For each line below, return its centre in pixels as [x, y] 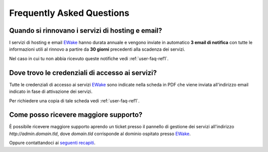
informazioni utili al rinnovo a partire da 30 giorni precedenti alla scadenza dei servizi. [97, 49]
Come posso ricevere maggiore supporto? [76, 115]
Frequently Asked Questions [69, 13]
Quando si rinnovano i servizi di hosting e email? [86, 31]
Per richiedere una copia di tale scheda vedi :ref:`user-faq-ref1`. [74, 101]
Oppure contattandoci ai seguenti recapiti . [52, 143]
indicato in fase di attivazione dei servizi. [51, 91]
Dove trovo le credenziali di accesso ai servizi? [83, 73]
